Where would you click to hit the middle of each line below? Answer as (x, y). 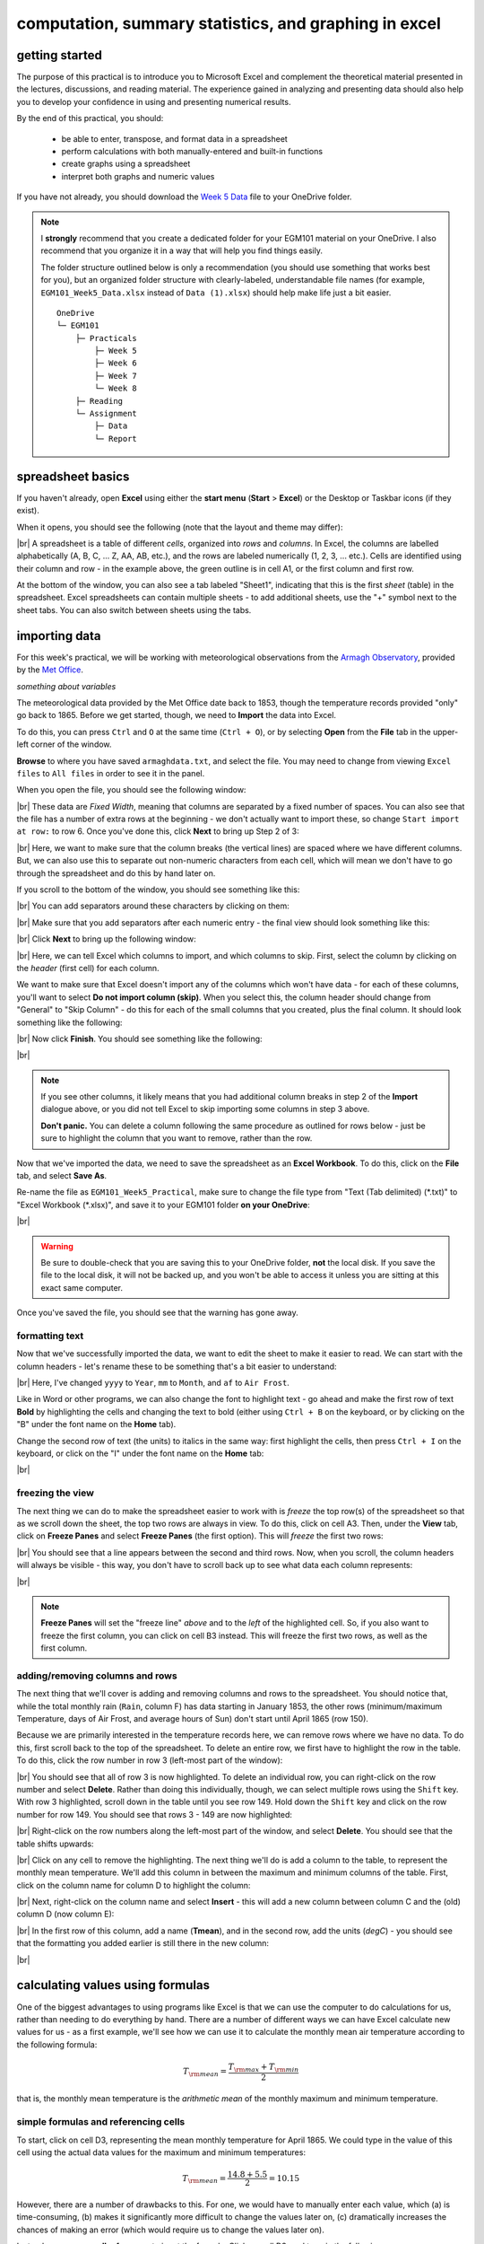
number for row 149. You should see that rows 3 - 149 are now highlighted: (155, 1814)
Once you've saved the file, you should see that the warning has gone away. (158, 1313)
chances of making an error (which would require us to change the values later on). (170, 2230)
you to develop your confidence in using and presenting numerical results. (154, 101)
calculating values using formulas (113, 1985)
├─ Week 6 (116, 363)
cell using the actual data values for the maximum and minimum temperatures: (161, 2152)
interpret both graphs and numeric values (138, 176)
